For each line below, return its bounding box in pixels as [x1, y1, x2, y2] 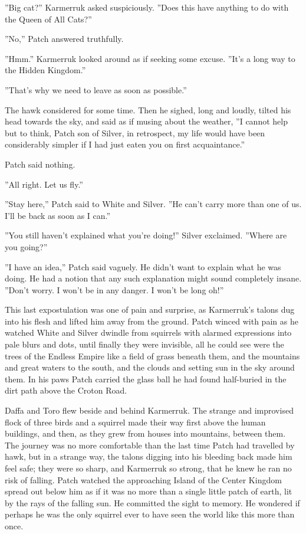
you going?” [5, 240, 48, 253]
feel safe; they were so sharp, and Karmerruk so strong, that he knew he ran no [5, 462, 292, 474]
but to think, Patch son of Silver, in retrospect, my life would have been [5, 126, 265, 139]
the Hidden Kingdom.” [5, 64, 86, 76]
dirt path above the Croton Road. [5, 384, 127, 397]
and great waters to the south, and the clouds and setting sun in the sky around [5, 361, 295, 374]
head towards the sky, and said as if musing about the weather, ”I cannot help [5, 115, 288, 127]
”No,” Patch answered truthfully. [5, 32, 124, 45]
